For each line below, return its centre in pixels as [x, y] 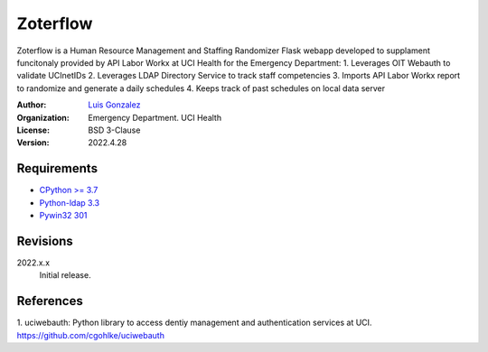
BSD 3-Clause [114, 130]
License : [33, 130]
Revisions [45, 241]
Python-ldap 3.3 [69, 202]
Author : [32, 105]
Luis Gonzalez [114, 105]
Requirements [57, 168]
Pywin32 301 [63, 215]
